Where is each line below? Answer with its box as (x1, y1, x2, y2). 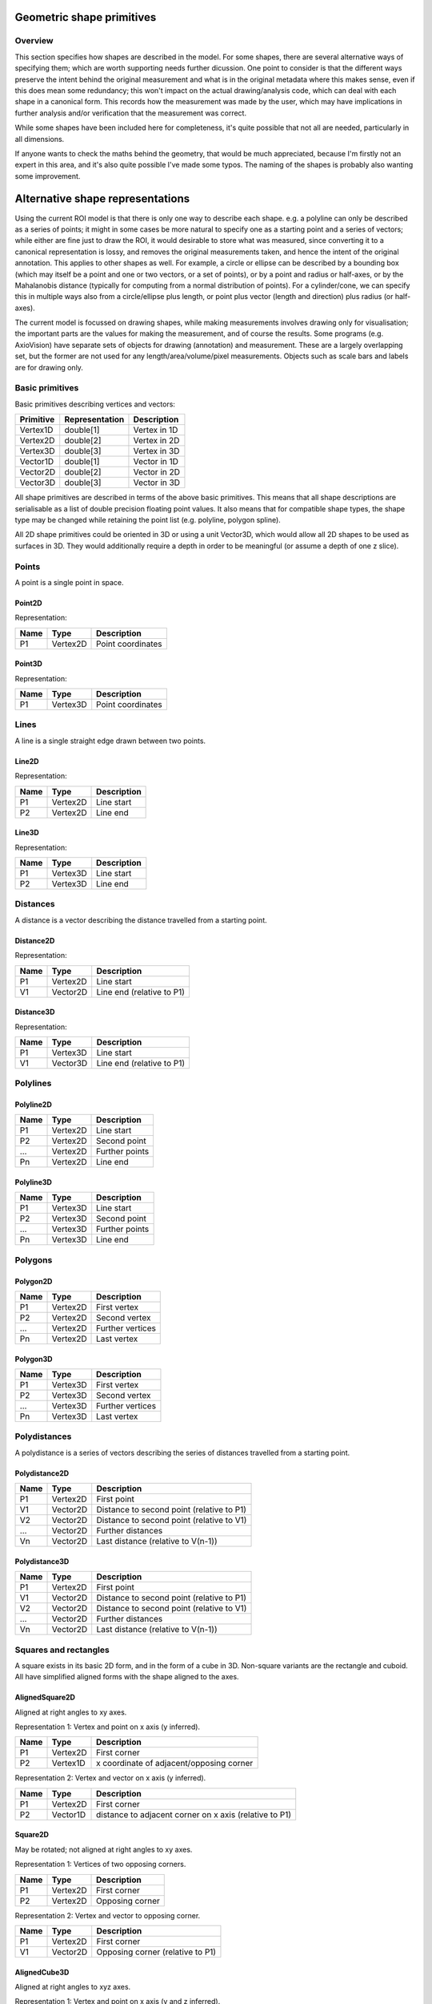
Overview (14, 35, 54, 46)
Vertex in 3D (133, 446, 180, 457)
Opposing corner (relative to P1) (96, 1946, 216, 1958)
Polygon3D (14, 1354, 53, 1364)
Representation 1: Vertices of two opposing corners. (14, 1860, 186, 1869)
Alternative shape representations (14, 192, 190, 206)
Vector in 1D (133, 456, 179, 467)
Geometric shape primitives (14, 10, 157, 24)
